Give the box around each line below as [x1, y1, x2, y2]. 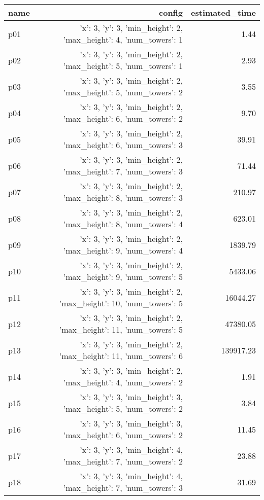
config [159, 7, 183, 18]
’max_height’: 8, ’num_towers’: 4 [63, 218, 183, 230]
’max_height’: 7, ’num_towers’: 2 [63, 455, 183, 467]
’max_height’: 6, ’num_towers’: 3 [63, 139, 183, 151]
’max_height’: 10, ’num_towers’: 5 [59, 297, 183, 309]
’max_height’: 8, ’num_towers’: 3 [63, 192, 183, 203]
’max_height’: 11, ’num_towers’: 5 [59, 324, 183, 335]
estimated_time [191, 7, 256, 18]
